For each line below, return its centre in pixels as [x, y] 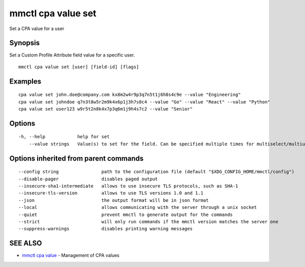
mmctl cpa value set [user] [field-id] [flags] [79, 67]
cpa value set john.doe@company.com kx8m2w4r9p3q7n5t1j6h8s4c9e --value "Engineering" [130, 95]
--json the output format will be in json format [114, 200]
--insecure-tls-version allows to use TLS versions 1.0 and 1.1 [111, 193]
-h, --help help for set [64, 137]
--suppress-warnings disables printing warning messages [105, 229]
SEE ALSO [26, 243]
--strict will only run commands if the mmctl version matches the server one [148, 221]
